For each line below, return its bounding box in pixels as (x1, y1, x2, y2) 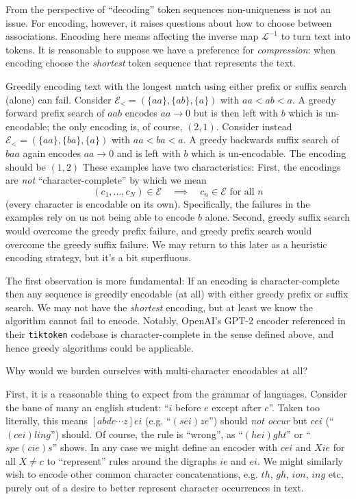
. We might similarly (257, 453, 344, 467)
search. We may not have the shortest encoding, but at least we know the (5, 300, 313, 314)
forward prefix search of (5, 106, 105, 120)
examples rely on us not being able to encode (5, 210, 195, 224)
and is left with (116, 145, 181, 160)
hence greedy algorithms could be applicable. (5, 340, 194, 354)
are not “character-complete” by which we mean (5, 173, 207, 187)
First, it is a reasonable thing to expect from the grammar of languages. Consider (5, 386, 347, 400)
